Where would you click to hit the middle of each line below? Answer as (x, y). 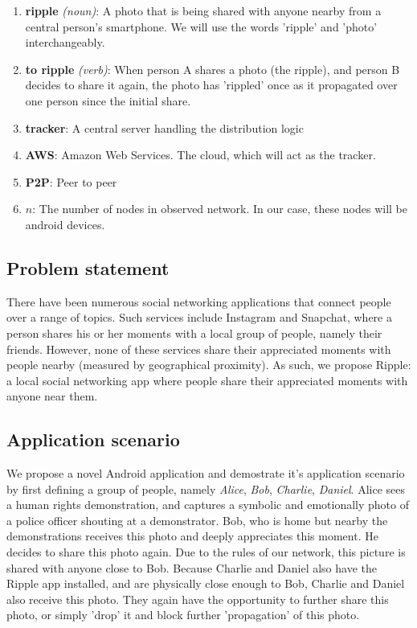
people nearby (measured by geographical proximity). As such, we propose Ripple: (209, 365)
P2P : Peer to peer (71, 181)
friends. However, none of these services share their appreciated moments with (199, 349)
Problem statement (88, 267)
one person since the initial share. (108, 100)
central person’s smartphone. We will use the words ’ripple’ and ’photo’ (201, 26)
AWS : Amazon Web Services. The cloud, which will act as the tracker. (200, 155)
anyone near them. (52, 396)
